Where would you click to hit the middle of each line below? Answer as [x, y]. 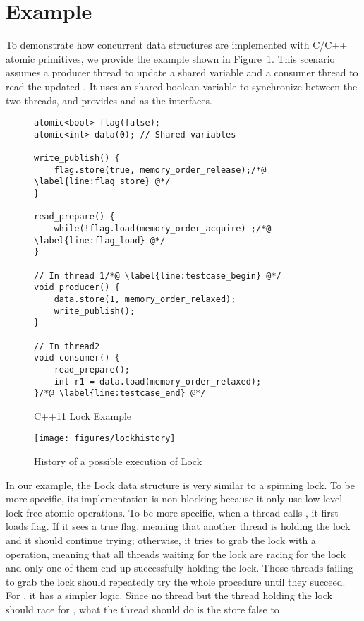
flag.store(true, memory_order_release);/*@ [160, 170]
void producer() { [77, 288]
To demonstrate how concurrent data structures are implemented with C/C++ [177, 45]
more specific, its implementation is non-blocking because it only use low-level [174, 499]
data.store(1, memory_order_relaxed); [145, 299]
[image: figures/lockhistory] [105, 439]
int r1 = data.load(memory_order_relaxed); [158, 381]
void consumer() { [77, 358]
